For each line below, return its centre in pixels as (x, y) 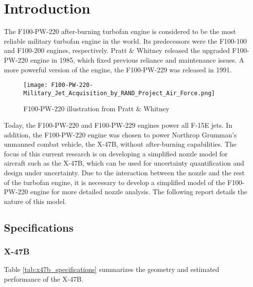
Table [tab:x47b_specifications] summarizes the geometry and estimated (112, 269)
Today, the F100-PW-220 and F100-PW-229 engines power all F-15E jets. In (118, 125)
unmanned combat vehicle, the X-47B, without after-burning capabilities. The (120, 144)
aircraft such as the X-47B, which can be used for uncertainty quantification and (124, 163)
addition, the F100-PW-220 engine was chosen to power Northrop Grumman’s (120, 134)
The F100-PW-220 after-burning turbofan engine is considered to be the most (120, 31)
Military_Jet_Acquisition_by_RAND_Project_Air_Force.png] (119, 93)
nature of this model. (35, 201)
